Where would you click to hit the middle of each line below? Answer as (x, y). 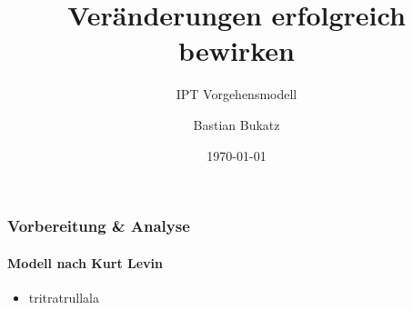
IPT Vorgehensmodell (237, 94)
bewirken (237, 50)
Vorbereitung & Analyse (99, 226)
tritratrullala (64, 297)
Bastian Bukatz (237, 124)
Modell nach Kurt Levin (85, 262)
